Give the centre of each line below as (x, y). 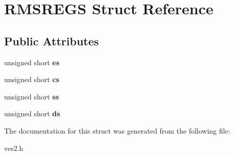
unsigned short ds (32, 113)
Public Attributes (52, 41)
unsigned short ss (32, 96)
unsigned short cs (32, 79)
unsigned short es (32, 62)
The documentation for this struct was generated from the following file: (117, 130)
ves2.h (14, 148)
